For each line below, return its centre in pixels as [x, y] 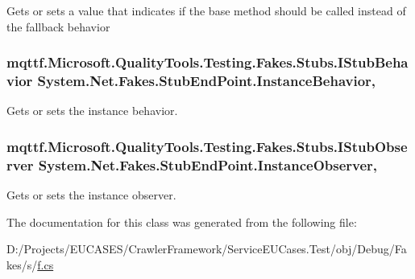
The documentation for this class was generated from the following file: [182, 222]
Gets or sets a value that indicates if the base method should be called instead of [206, 10]
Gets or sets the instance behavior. [92, 111]
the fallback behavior [58, 26]
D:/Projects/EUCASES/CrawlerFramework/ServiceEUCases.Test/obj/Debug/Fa [207, 249]
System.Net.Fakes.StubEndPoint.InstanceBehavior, [207, 81]
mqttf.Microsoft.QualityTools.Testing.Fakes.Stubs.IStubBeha [207, 62]
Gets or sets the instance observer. [91, 195]
